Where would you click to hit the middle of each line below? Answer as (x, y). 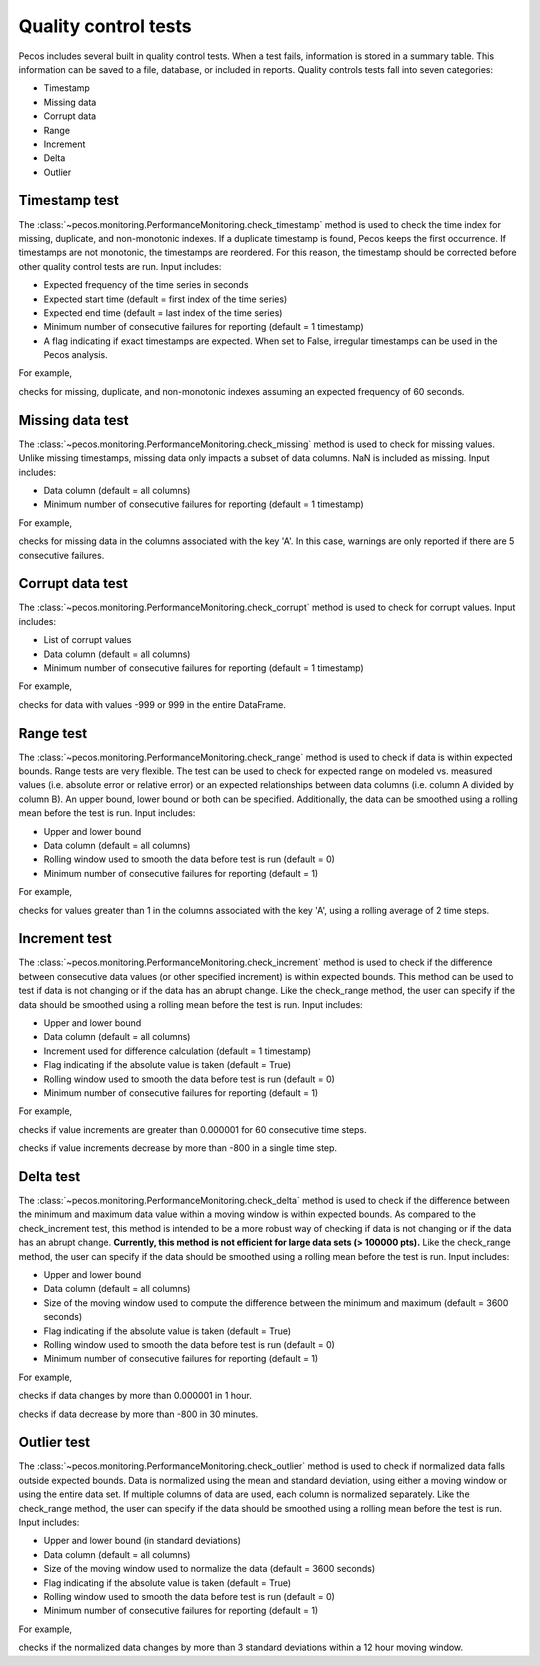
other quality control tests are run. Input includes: (120, 266)
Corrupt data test (73, 583)
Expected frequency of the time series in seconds (146, 285)
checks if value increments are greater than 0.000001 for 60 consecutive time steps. (192, 1129)
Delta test (49, 1176)
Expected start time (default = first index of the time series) (165, 299)
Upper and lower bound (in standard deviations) (142, 1541)
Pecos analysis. (76, 355)
